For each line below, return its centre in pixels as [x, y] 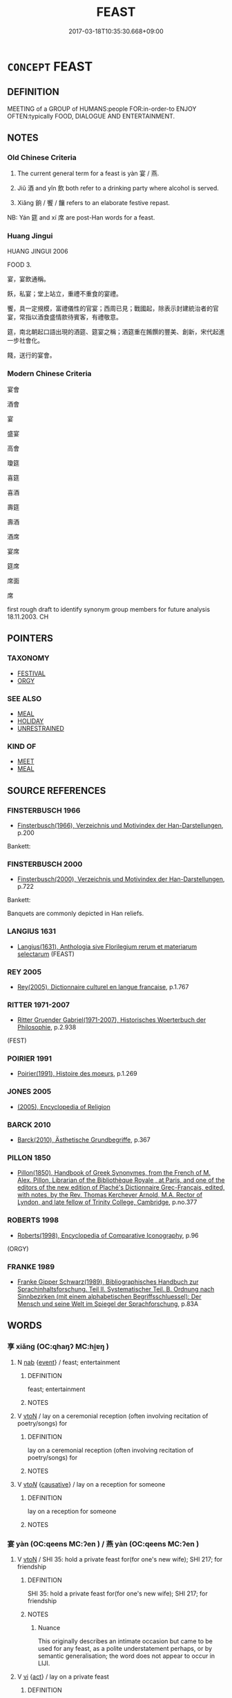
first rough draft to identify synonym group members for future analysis [109, 610]
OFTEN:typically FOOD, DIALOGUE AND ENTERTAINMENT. [91, 116]
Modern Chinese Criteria [49, 373]
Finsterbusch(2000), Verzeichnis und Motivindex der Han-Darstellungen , [121, 879]
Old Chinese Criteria [42, 158]
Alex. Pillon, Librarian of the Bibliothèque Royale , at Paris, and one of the [121, 1180]
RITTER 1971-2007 [39, 1005]
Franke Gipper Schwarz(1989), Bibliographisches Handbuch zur [108, 1282]
